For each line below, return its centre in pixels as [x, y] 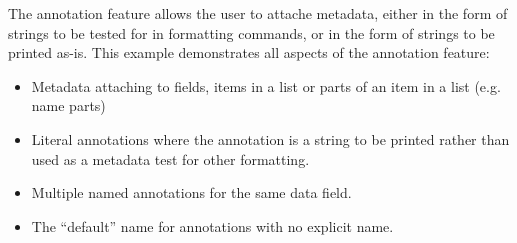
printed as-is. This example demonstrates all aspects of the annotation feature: [249, 52]
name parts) [68, 105]
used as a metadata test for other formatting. [170, 158]
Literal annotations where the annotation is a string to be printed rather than [270, 138]
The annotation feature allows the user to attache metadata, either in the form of [258, 13]
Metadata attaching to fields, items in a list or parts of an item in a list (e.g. [266, 85]
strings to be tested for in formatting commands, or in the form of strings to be [251, 32]
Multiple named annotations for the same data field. [191, 192]
